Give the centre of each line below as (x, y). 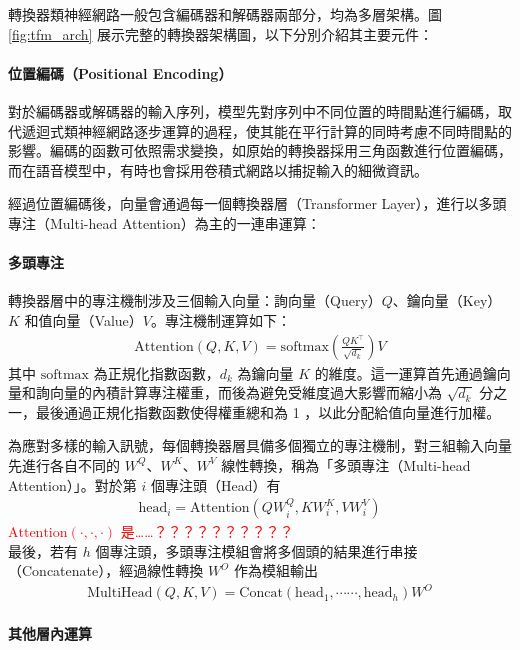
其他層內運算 (50, 633)
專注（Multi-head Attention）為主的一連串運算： (164, 222)
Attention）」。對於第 (72, 484)
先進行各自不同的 (64, 464)
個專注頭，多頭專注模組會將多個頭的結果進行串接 (256, 550)
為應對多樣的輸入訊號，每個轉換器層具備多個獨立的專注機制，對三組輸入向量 (260, 445)
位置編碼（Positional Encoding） (120, 72)
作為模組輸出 (276, 570)
